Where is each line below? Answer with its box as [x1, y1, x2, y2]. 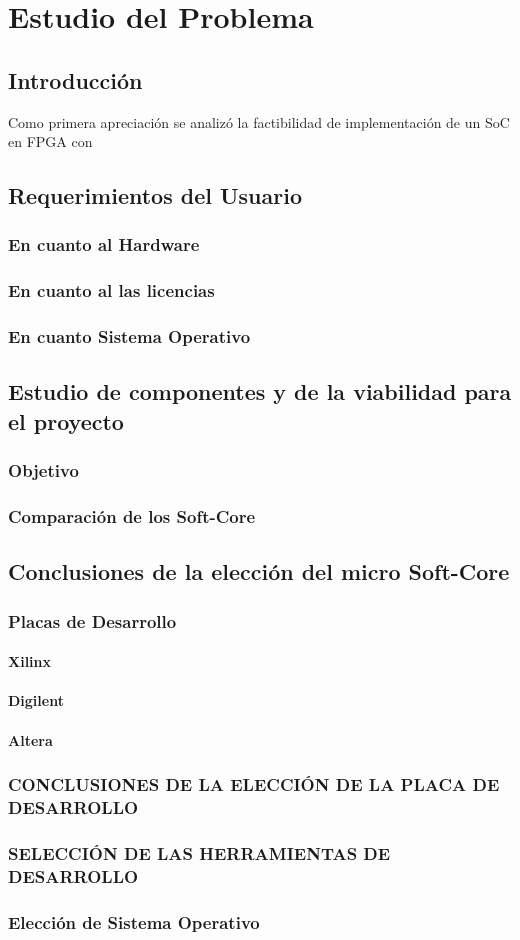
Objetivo [8, 458, 79, 483]
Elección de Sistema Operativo [8, 909, 260, 934]
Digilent [8, 690, 64, 711]
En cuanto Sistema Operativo [8, 324, 251, 349]
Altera [8, 729, 53, 750]
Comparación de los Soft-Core [8, 504, 256, 529]
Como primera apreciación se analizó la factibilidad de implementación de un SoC [8, 111, 510, 132]
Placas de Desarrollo [8, 608, 177, 633]
